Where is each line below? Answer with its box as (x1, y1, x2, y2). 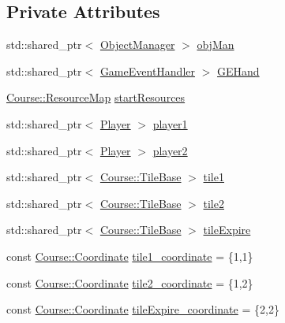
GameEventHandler (99, 62, 195, 79)
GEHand (217, 62, 260, 79)
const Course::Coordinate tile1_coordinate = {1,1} (6, 247, 253, 264)
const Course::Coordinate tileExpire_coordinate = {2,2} (6, 301, 279, 317)
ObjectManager (99, 36, 175, 53)
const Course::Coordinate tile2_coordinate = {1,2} (6, 274, 253, 291)
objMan (197, 36, 234, 53)
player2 (152, 142, 188, 158)
